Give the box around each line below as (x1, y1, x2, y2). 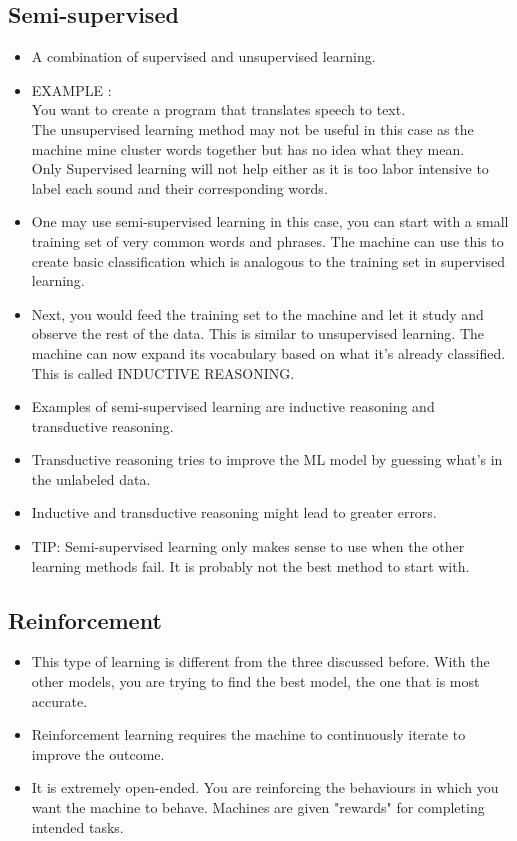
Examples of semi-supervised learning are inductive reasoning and (31, 396, 435, 417)
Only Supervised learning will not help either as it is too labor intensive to (31, 158, 489, 179)
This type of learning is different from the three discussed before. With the (31, 651, 490, 672)
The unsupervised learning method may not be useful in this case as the (31, 118, 474, 139)
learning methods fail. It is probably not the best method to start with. (31, 555, 470, 576)
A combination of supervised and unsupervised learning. (31, 46, 376, 67)
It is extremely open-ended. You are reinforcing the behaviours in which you (31, 777, 499, 798)
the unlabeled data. (31, 468, 151, 489)
